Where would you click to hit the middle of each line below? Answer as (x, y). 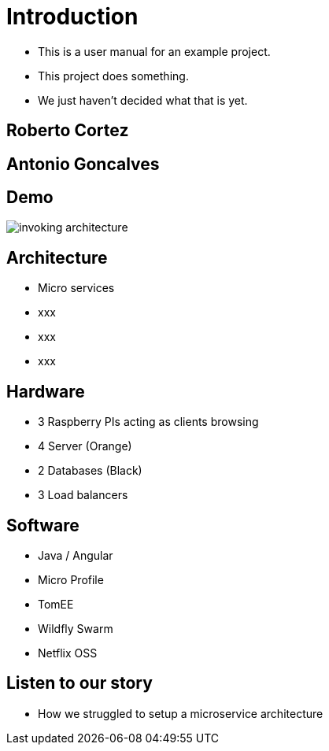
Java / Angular (76, 555)
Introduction (72, 17)
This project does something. (113, 76)
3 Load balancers (83, 495)
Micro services (76, 288)
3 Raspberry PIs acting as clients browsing (148, 422)
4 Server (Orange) (85, 446)
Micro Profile (71, 579)
